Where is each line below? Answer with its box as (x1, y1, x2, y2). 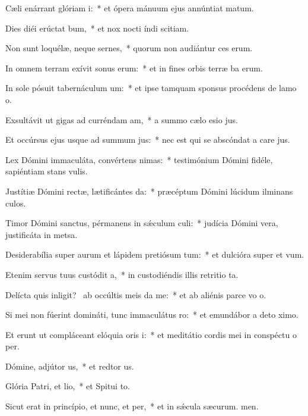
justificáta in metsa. (5, 228, 78, 240)
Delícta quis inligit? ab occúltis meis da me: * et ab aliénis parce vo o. (5, 288, 266, 301)
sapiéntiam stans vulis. (5, 165, 88, 177)
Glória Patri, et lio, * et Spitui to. (5, 380, 131, 392)
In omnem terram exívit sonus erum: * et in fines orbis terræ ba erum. (5, 61, 263, 74)
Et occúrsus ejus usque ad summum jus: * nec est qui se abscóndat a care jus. (5, 133, 290, 146)
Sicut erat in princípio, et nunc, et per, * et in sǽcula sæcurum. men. (5, 400, 259, 412)
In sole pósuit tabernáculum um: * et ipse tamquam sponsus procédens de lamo (5, 82, 297, 94)
